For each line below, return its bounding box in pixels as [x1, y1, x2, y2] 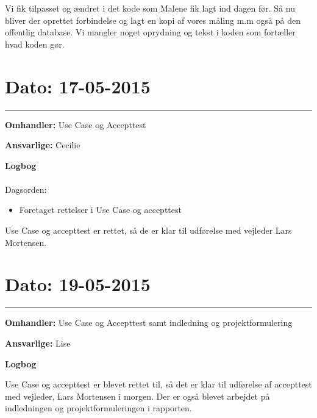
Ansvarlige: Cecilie [5, 139, 80, 151]
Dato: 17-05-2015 [5, 73, 151, 98]
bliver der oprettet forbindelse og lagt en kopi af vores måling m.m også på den [5, 13, 301, 26]
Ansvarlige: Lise [5, 336, 71, 349]
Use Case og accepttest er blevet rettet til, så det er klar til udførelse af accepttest [5, 378, 312, 391]
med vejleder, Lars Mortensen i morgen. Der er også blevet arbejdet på [5, 389, 270, 402]
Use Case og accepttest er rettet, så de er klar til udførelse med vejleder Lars [5, 224, 292, 237]
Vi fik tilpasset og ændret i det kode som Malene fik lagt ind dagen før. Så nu [5, 2, 295, 14]
